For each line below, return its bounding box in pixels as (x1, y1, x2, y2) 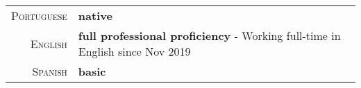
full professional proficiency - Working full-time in (78, 27, 341, 43)
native (78, 8, 112, 23)
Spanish (32, 63, 67, 79)
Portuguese (11, 8, 67, 23)
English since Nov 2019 (78, 43, 191, 59)
